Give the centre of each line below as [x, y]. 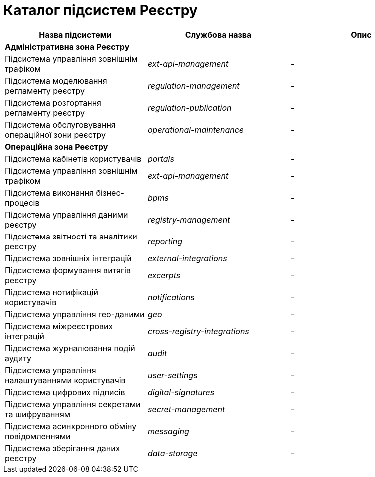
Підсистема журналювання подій [70, 348]
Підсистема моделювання [56, 81]
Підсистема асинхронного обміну [71, 426]
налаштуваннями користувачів [65, 380]
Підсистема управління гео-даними [75, 314]
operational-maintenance [196, 129]
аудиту [18, 358]
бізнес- [110, 192]
